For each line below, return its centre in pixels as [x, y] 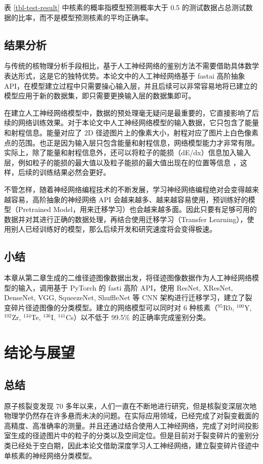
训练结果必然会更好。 [75, 172]
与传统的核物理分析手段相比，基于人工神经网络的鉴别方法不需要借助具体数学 [131, 66]
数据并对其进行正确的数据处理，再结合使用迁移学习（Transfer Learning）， [126, 219]
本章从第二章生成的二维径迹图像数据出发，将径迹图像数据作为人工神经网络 [128, 278]
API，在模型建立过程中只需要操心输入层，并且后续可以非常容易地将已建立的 [131, 85]
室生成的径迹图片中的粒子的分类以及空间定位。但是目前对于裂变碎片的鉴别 [128, 435]
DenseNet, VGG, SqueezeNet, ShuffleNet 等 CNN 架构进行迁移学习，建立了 [125, 297]
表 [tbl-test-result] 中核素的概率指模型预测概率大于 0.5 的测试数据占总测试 [125, 7]
